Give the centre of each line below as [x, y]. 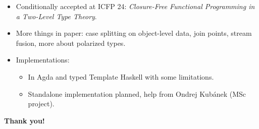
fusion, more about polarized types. [71, 43]
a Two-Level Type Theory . [56, 16]
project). [41, 104]
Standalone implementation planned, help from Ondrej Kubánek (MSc [137, 93]
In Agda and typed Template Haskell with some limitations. [121, 76]
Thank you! [24, 120]
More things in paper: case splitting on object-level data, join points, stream [134, 33]
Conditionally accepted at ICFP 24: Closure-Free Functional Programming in [135, 6]
